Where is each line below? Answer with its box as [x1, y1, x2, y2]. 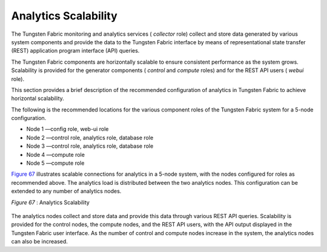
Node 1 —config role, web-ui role [26, 125, 109, 133]
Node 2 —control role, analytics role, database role [26, 134, 154, 141]
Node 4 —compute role [26, 151, 85, 158]
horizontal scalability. [11, 94, 65, 102]
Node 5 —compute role [26, 159, 85, 167]
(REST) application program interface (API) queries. [11, 47, 140, 55]
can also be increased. [11, 238, 68, 245]
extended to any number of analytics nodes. [11, 188, 122, 195]
